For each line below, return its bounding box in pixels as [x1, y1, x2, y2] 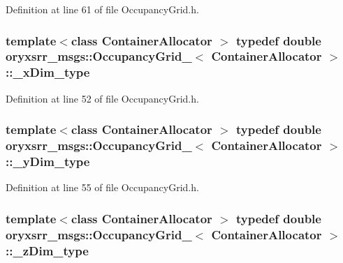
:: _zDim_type [6, 241, 89, 259]
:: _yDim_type [6, 153, 90, 170]
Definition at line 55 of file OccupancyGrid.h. [6, 180, 199, 195]
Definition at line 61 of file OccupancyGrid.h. [6, 2, 199, 16]
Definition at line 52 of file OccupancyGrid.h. [6, 91, 199, 105]
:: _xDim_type [6, 63, 90, 81]
